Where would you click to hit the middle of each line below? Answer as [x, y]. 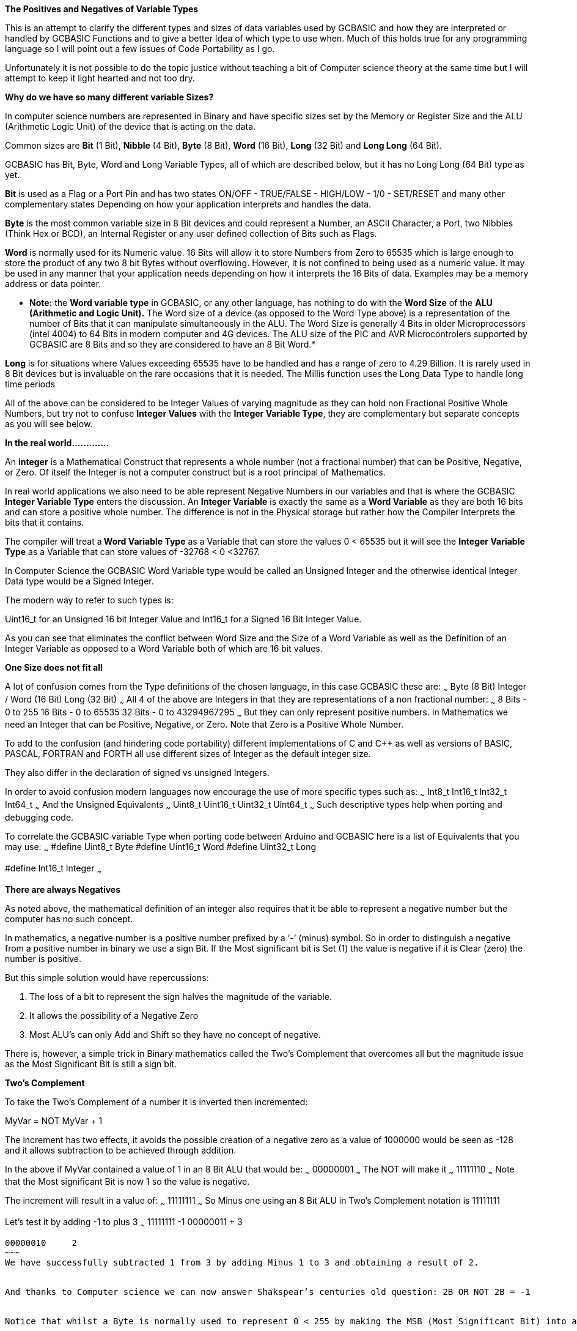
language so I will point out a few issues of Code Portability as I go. [140, 49]
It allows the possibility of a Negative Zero [114, 1015]
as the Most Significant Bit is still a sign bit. [91, 1064]
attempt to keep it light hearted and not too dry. [100, 78]
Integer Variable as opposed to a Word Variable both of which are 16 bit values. [164, 648]
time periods [30, 384]
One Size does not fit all [54, 667]
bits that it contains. [45, 522]
